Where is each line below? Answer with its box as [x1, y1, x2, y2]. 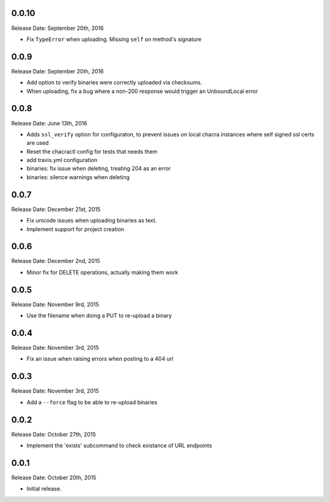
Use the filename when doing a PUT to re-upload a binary [26, 312, 172, 319]
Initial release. [26, 485, 62, 492]
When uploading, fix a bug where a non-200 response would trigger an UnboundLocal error [26, 87, 258, 95]
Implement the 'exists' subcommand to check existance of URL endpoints [26, 442, 212, 449]
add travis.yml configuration [26, 157, 98, 164]
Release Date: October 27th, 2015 [11, 430, 96, 438]
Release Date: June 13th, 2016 [11, 119, 88, 127]
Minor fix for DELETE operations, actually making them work [26, 268, 178, 276]
